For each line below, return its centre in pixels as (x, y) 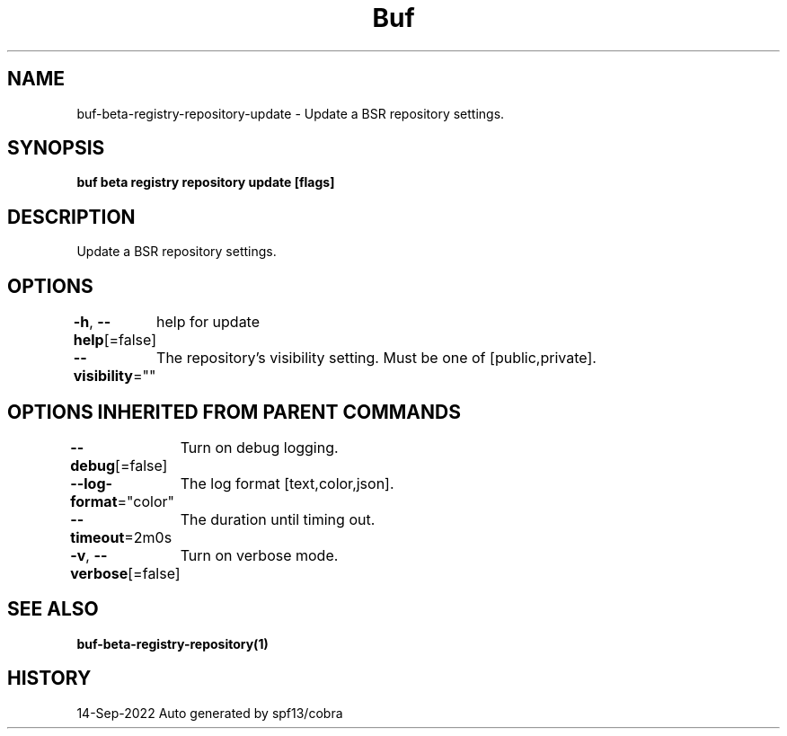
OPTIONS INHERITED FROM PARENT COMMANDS (234, 412)
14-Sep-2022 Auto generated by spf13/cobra (210, 713)
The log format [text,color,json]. (287, 483)
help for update (208, 322)
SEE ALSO (53, 609)
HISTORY (49, 678)
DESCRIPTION (71, 217)
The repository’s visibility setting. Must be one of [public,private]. (376, 358)
